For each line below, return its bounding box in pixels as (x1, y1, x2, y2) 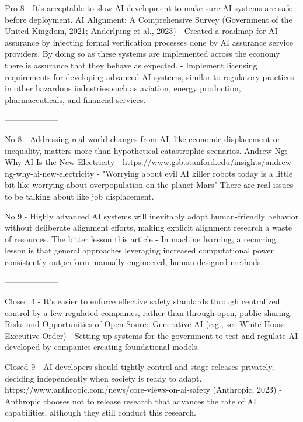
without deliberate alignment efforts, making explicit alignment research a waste (5, 221, 292, 234)
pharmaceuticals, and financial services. (5, 93, 146, 105)
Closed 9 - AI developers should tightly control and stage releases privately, (5, 361, 274, 373)
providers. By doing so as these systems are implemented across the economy (5, 47, 280, 60)
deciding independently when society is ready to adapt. (5, 372, 202, 384)
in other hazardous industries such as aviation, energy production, (5, 82, 241, 94)
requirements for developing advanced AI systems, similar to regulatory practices (5, 70, 294, 83)
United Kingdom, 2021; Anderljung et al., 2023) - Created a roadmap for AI (5, 25, 278, 37)
